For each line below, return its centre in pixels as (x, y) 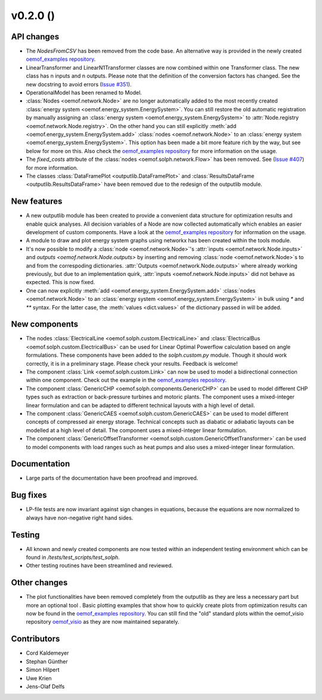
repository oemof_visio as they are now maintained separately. (103, 622)
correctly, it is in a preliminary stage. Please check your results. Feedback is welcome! (132, 363)
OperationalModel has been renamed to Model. (84, 93)
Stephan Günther (47, 661)
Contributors (35, 639)
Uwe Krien (39, 678)
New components (45, 324)
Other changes (39, 583)
